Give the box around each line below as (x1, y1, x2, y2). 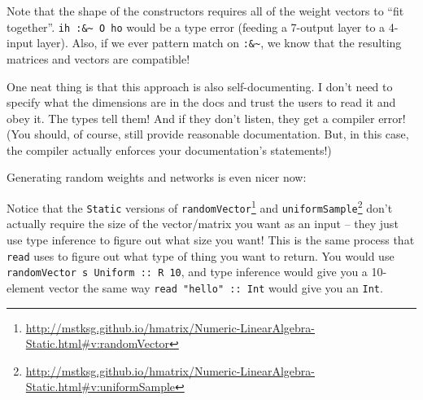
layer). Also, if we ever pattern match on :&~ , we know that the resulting (37, 34, 402, 51)
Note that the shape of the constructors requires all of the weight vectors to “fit (7, 2, 404, 19)
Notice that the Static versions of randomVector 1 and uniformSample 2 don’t (7, 197, 393, 216)
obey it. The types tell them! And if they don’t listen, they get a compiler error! (7, 109, 406, 126)
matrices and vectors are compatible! (7, 50, 190, 67)
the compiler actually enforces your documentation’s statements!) (7, 141, 332, 158)
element (7, 279, 46, 296)
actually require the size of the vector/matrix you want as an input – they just (7, 215, 399, 232)
